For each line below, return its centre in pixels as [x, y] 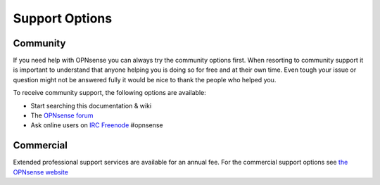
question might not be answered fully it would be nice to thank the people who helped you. [145, 79]
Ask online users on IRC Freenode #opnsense [97, 125]
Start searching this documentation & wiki [91, 106]
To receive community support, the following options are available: [110, 93]
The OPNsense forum [62, 115]
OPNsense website [40, 172]
